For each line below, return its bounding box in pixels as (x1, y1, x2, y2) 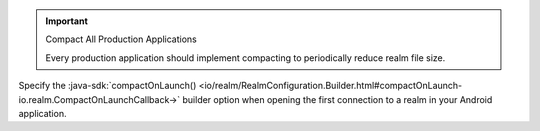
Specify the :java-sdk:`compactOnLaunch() (18, 80, 197, 92)
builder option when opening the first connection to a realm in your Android (182, 93, 493, 105)
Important (45, 15, 89, 27)
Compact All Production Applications (45, 33, 197, 45)
